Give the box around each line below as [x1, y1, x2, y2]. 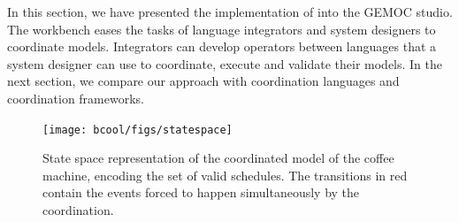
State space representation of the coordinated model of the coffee [42, 149, 394, 167]
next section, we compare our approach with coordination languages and [7, 72, 400, 90]
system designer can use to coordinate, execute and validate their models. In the [7, 54, 443, 73]
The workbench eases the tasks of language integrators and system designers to [7, 19, 436, 38]
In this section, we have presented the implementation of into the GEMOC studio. [7, 3, 453, 20]
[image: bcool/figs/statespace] [42, 123, 233, 136]
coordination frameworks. [7, 88, 144, 107]
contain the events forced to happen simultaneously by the [42, 183, 360, 202]
